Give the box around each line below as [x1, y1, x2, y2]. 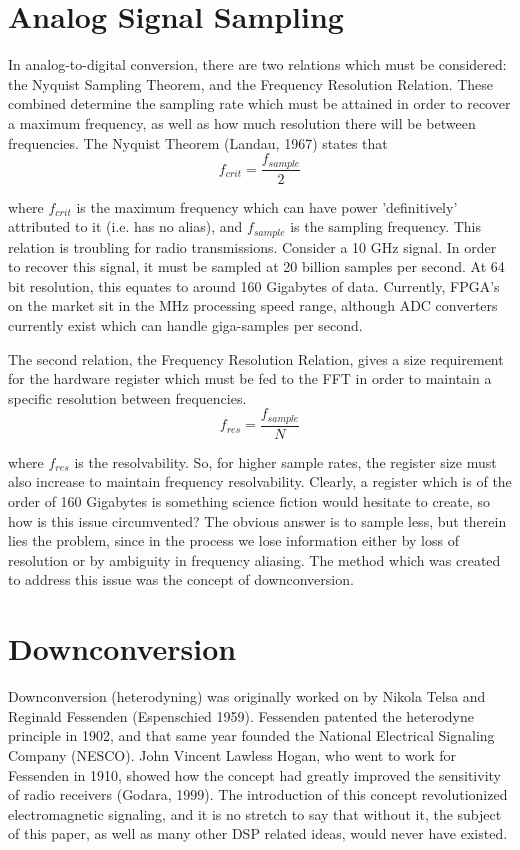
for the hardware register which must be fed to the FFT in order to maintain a [8, 368, 492, 389]
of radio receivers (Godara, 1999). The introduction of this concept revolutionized [8, 784, 508, 805]
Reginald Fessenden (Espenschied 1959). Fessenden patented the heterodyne [8, 705, 475, 726]
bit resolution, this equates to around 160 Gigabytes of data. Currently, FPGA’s [8, 275, 500, 296]
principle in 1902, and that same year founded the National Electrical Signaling [8, 725, 495, 746]
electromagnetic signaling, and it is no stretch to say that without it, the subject [8, 803, 502, 824]
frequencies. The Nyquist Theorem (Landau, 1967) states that [8, 132, 388, 153]
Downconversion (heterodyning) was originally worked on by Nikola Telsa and [8, 686, 486, 707]
